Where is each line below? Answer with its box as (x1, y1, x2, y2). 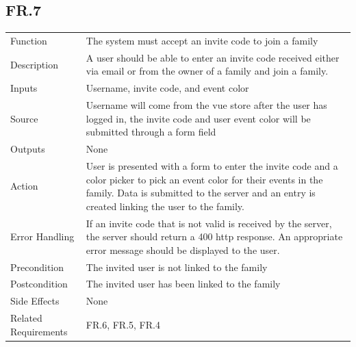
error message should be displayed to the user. (86, 242, 280, 257)
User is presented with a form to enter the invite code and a (86, 158, 338, 172)
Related (10, 311, 42, 325)
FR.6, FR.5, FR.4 (86, 317, 160, 331)
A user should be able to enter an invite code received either (86, 50, 340, 64)
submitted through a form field (86, 125, 216, 139)
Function (10, 33, 47, 47)
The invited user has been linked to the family (86, 277, 281, 291)
